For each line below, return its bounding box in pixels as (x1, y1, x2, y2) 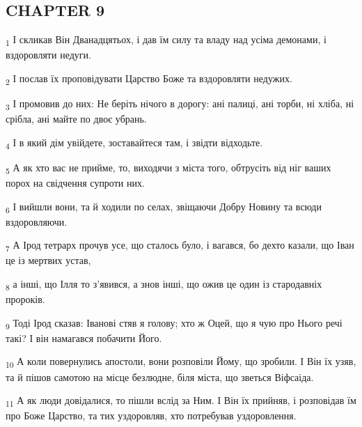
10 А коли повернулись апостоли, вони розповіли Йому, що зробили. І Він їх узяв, (6, 354, 356, 371)
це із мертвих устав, (6, 253, 91, 267)
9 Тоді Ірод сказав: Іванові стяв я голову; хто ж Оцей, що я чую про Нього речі (6, 315, 343, 332)
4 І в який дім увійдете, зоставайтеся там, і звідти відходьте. (6, 134, 263, 151)
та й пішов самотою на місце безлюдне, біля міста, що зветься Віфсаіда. (6, 369, 314, 384)
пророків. (6, 292, 45, 306)
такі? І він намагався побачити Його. (6, 330, 162, 345)
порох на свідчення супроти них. (6, 176, 145, 190)
